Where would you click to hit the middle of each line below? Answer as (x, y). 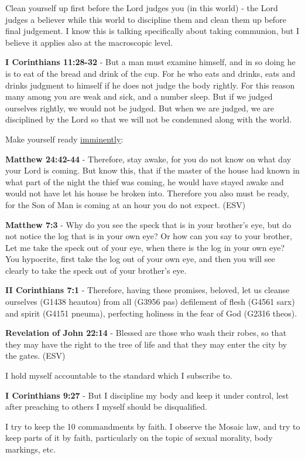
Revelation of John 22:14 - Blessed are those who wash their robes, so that (146, 333)
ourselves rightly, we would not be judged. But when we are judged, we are (140, 108)
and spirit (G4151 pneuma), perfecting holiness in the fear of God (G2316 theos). (151, 313)
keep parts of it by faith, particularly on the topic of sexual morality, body (139, 438)
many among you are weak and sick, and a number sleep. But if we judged (139, 96)
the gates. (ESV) (35, 356)
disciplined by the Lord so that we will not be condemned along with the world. (149, 119)
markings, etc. (31, 449)
